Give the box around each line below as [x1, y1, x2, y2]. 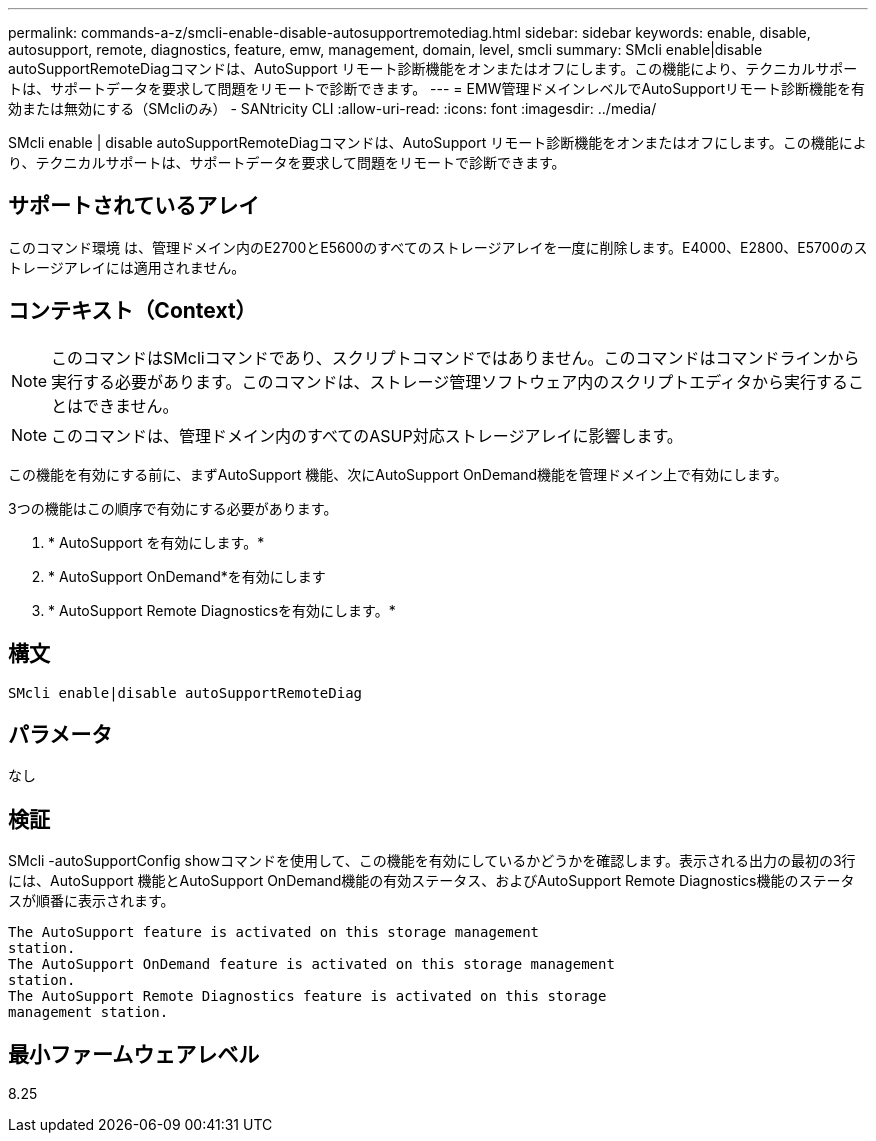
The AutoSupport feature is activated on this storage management [8, 924, 540, 941]
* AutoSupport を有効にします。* [48, 533, 265, 551]
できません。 [83, 395, 179, 416]
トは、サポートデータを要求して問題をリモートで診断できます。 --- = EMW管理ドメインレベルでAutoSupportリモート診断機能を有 [8, 80, 866, 97]
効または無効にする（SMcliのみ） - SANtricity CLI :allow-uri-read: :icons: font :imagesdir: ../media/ [8, 100, 657, 117]
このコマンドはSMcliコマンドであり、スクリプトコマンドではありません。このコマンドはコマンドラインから [51, 347, 860, 368]
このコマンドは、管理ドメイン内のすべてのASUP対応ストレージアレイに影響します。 [51, 425, 683, 446]
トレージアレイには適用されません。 [8, 258, 246, 276]
